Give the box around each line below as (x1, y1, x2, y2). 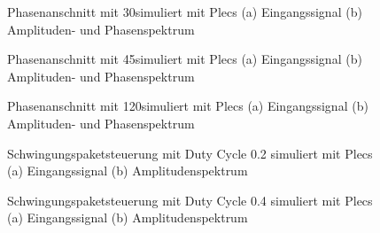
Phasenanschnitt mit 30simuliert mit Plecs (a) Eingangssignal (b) (7, 3, 362, 20)
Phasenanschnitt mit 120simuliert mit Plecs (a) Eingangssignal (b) (7, 97, 368, 115)
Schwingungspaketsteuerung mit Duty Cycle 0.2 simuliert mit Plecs (7, 144, 373, 162)
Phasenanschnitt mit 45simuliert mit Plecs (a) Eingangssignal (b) (7, 50, 362, 68)
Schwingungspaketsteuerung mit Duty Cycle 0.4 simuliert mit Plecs (7, 190, 373, 209)
